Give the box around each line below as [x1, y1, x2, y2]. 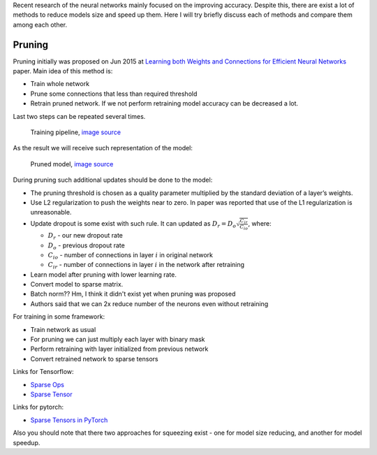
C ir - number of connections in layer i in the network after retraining [47, 261, 244, 270]
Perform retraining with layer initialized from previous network [30, 345, 209, 353]
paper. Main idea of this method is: [13, 67, 113, 75]
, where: [248, 219, 272, 227]
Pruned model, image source [30, 159, 114, 168]
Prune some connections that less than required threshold [30, 89, 198, 98]
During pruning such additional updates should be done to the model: [13, 175, 213, 185]
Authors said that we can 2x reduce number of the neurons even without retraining [30, 299, 269, 308]
